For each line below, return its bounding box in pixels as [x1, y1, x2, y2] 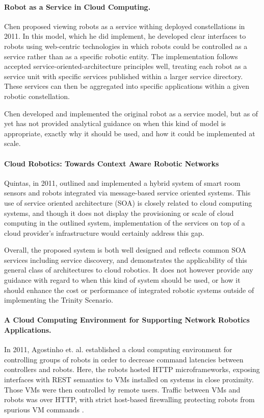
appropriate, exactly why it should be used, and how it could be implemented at [4, 128, 255, 138]
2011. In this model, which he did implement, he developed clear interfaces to [4, 31, 246, 41]
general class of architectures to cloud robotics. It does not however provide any [4, 264, 253, 275]
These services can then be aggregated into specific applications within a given [4, 81, 250, 91]
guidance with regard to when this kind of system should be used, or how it [4, 275, 241, 285]
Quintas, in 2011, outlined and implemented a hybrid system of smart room [4, 177, 241, 188]
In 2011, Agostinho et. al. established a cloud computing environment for [4, 344, 232, 355]
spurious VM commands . [4, 404, 84, 414]
